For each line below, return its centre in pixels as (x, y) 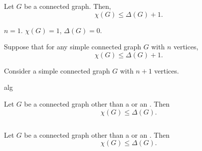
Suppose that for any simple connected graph (73, 47)
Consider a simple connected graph (57, 70)
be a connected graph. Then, (68, 6)
